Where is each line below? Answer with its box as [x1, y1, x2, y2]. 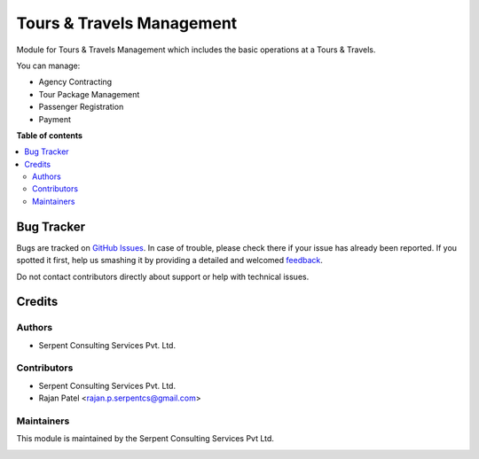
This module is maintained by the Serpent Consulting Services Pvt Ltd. [16, 433, 275, 444]
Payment [38, 113, 71, 124]
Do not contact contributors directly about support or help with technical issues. [16, 271, 310, 282]
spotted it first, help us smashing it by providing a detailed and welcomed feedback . [16, 255, 324, 266]
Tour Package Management [38, 89, 140, 99]
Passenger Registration [38, 102, 124, 113]
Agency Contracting [38, 76, 113, 88]
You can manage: [16, 60, 81, 71]
